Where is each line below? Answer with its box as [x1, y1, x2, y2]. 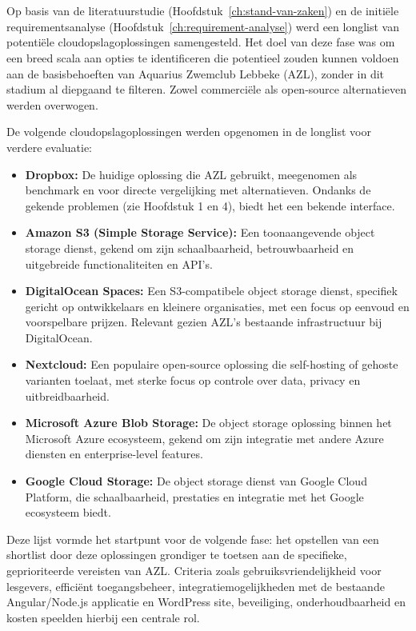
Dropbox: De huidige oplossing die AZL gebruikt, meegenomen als [25, 166, 358, 182]
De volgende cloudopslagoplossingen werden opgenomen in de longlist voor [6, 123, 371, 140]
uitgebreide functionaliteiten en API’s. [25, 255, 213, 272]
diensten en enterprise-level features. [25, 445, 203, 462]
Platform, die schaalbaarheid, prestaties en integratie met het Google [25, 488, 364, 505]
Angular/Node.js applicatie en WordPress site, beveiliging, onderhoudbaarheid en [6, 593, 406, 610]
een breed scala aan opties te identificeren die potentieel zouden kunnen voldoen [6, 49, 399, 66]
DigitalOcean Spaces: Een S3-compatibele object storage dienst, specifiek [25, 282, 398, 299]
